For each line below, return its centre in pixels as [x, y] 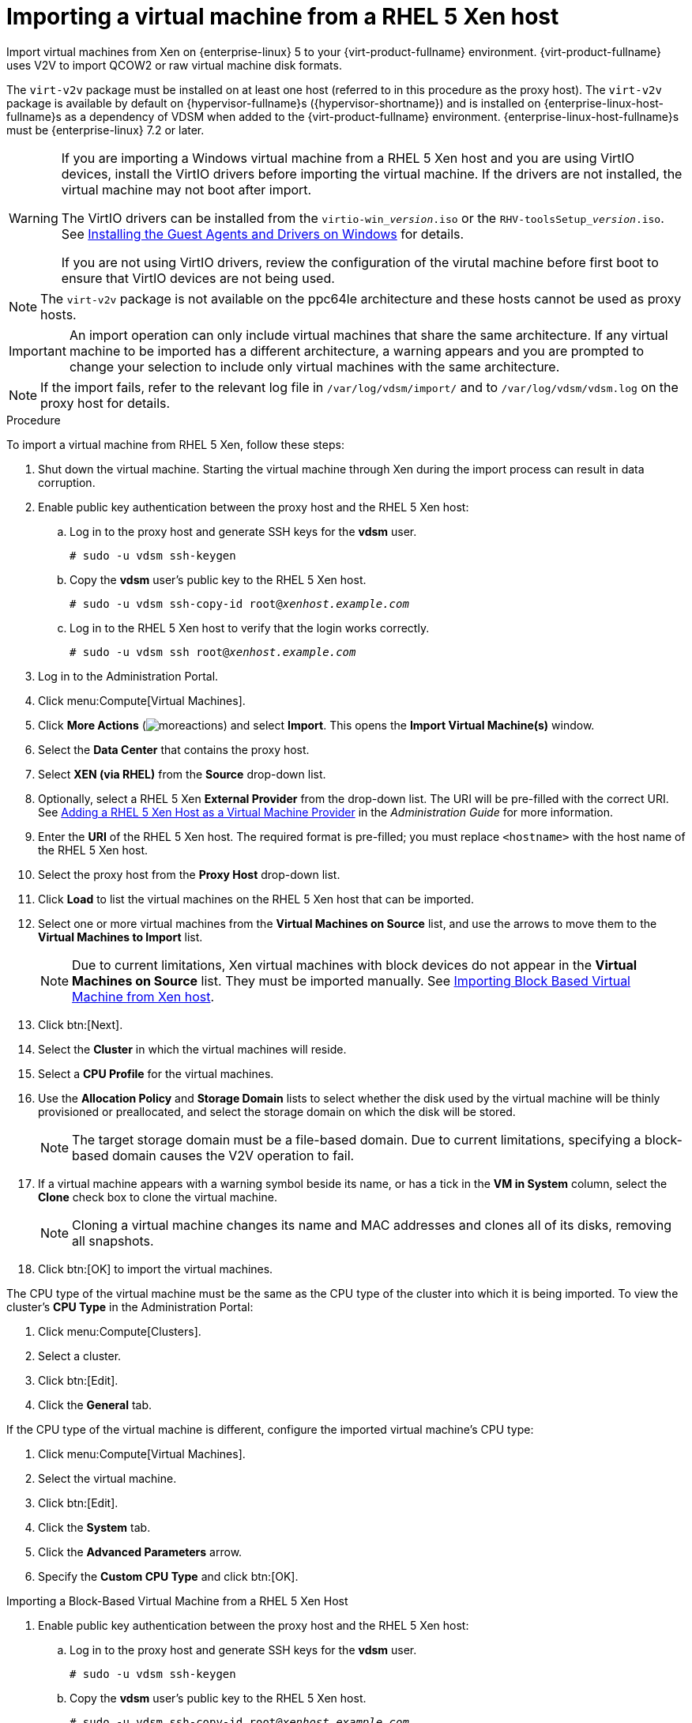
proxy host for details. [105, 403]
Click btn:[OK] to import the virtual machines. [156, 1269]
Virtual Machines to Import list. [120, 937]
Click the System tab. [94, 1527]
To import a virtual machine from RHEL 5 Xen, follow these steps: [175, 444]
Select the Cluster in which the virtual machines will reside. [192, 1049]
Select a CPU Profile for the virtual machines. [156, 1073]
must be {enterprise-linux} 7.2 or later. [105, 130]
